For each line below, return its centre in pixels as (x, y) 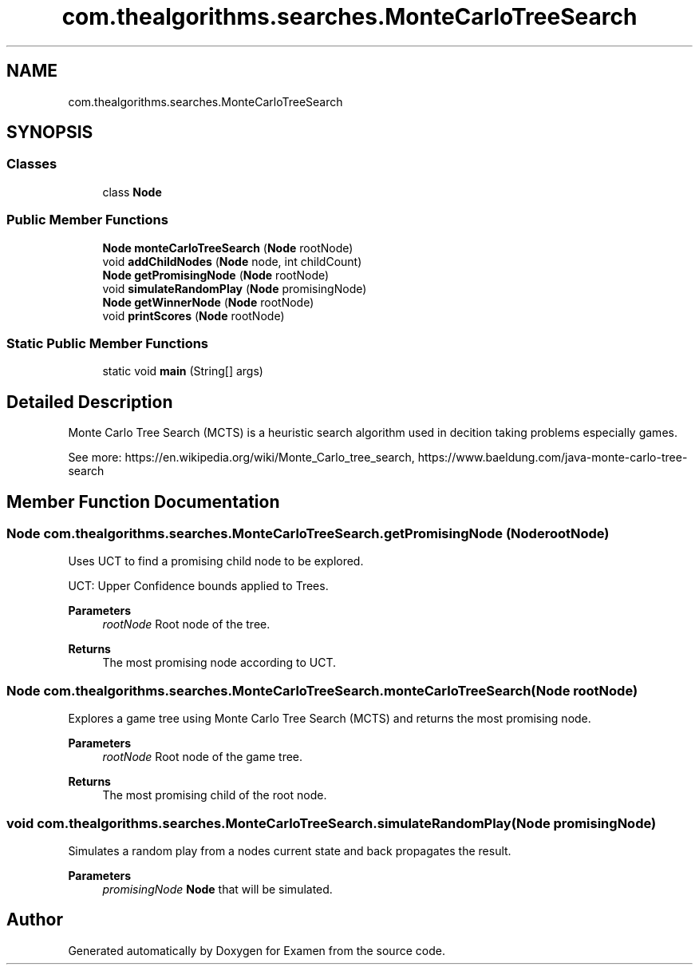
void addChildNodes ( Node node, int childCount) (232, 261)
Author (35, 920)
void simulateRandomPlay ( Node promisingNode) (235, 288)
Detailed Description (90, 402)
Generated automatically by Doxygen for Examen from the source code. (257, 950)
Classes (32, 164)
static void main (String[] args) (183, 371)
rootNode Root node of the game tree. (203, 757)
